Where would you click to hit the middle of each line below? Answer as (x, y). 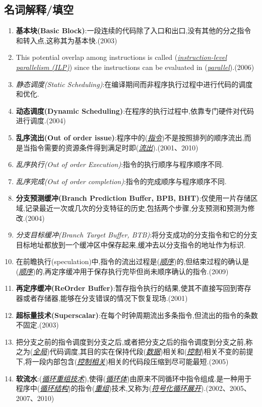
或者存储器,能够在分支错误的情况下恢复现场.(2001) (105, 298)
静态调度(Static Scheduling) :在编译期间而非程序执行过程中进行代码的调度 (134, 84)
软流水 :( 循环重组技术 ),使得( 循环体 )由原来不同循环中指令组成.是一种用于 (134, 378)
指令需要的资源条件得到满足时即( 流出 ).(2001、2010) (114, 147)
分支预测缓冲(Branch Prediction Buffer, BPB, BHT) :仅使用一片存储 (133, 198)
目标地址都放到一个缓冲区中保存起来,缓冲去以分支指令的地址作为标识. (131, 244)
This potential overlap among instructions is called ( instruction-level (121, 57)
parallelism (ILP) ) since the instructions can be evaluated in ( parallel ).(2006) (135, 67)
